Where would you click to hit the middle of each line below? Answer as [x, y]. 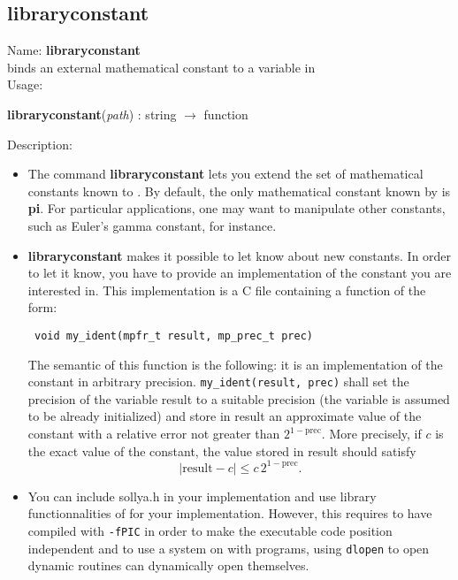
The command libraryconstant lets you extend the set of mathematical [225, 174]
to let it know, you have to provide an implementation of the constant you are [240, 273]
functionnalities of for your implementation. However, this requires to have [230, 513]
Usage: [25, 84]
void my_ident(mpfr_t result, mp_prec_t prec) [173, 336]
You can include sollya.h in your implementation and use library [202, 496]
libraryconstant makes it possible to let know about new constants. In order [240, 255]
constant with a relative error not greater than [154, 434]
